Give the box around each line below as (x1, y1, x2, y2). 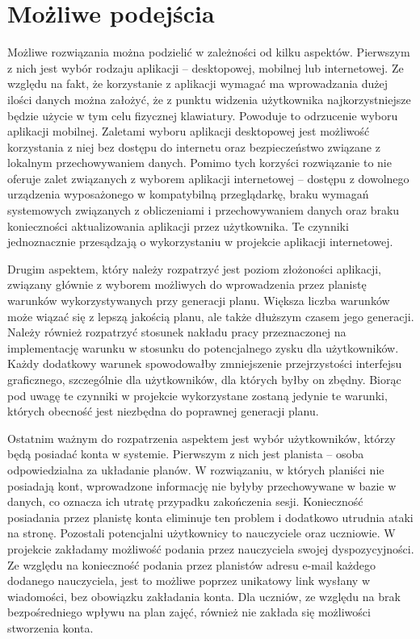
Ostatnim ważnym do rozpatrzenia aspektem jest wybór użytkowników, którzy (7, 429, 396, 446)
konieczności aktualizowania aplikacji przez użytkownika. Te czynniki (7, 217, 349, 234)
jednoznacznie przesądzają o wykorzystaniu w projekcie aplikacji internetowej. (7, 233, 393, 250)
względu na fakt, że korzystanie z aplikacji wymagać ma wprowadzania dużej (7, 75, 388, 92)
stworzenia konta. (7, 619, 94, 636)
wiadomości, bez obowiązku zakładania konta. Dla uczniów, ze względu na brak (7, 587, 401, 604)
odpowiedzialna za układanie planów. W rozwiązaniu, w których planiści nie (7, 461, 384, 478)
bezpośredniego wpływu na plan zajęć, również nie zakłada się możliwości (7, 603, 371, 620)
